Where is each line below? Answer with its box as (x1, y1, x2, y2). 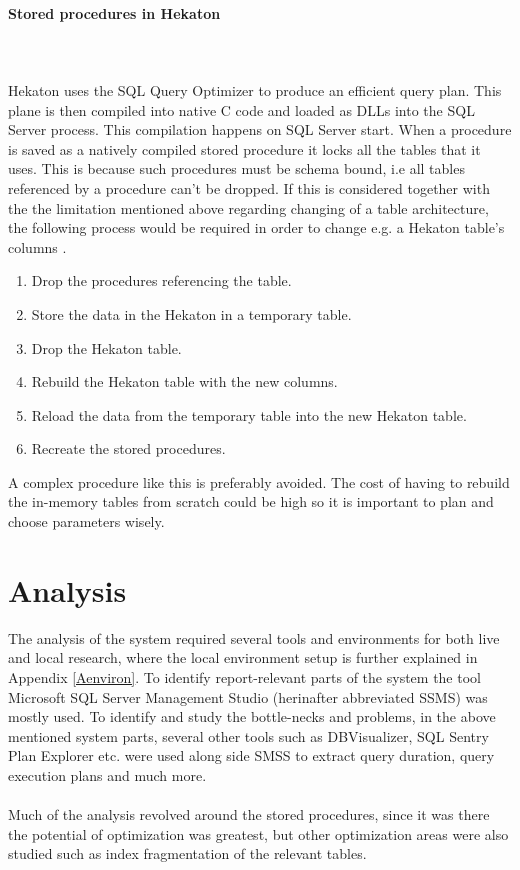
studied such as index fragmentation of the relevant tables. (8, 843, 367, 864)
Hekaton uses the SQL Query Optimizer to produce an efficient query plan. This (8, 79, 502, 100)
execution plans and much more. (8, 764, 207, 785)
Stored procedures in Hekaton (8, 2, 221, 23)
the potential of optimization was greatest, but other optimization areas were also (8, 823, 509, 844)
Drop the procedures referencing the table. (31, 270, 292, 291)
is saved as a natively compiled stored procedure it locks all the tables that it (8, 138, 481, 159)
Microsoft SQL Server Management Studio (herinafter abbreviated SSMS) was (8, 686, 488, 707)
